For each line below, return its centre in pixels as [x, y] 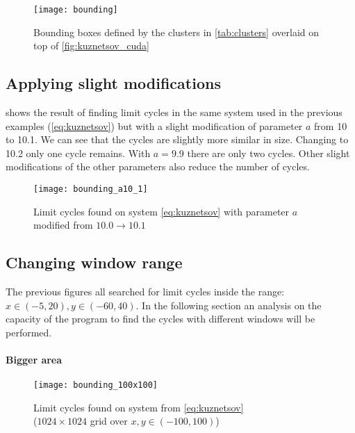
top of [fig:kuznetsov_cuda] [91, 46]
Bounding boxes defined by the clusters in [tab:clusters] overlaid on [176, 32]
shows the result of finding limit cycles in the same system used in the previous [174, 112]
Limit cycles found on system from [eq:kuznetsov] [139, 407]
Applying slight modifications [113, 83]
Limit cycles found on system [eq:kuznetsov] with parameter [162, 211]
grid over [109, 421]
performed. [29, 332]
